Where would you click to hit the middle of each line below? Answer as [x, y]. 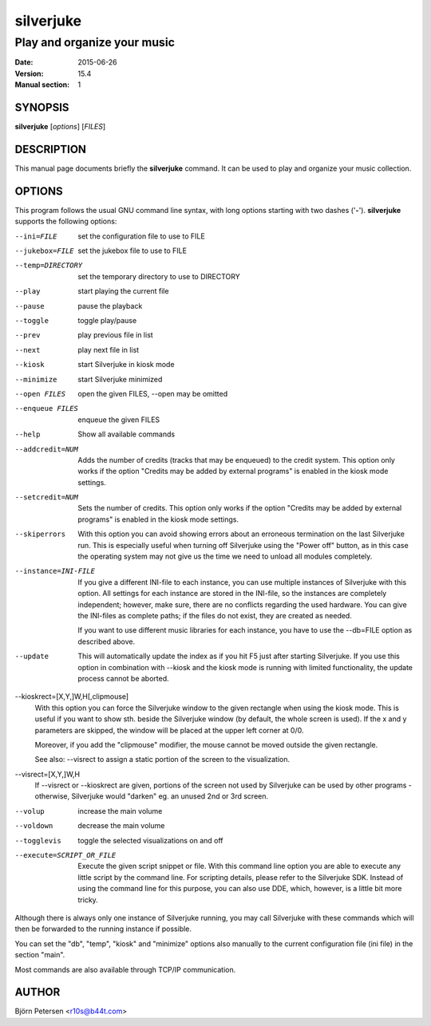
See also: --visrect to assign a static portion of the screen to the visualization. [162, 760]
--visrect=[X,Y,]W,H [47, 774]
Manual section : [42, 85]
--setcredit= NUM [47, 497]
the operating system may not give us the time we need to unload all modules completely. [225, 556]
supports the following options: [66, 221]
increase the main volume [120, 811]
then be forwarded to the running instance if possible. [103, 929]
